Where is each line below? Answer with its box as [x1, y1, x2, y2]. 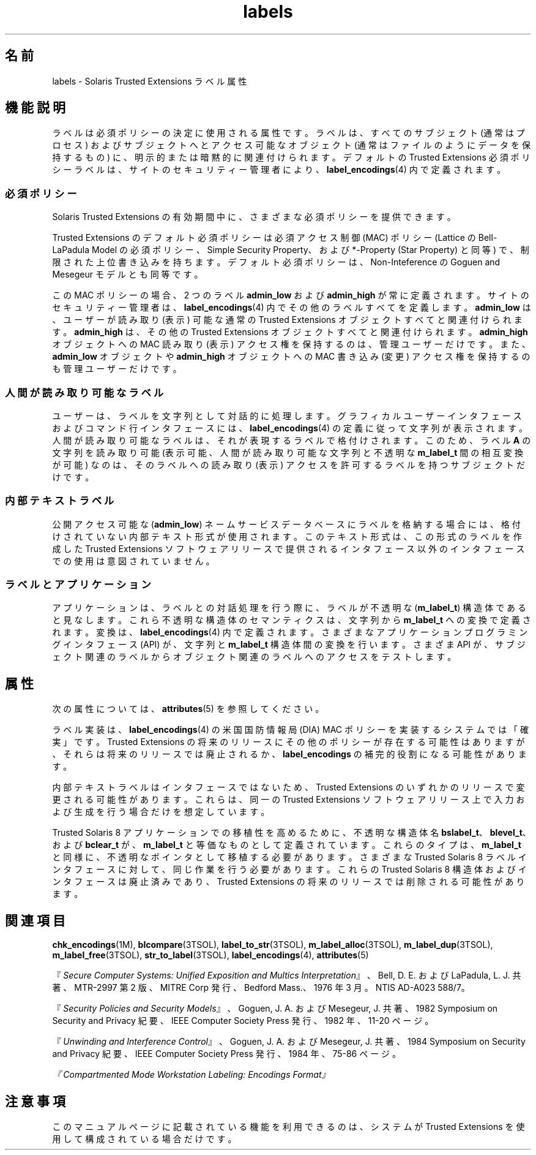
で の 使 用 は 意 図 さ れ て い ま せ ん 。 [52, 555, 215, 566]
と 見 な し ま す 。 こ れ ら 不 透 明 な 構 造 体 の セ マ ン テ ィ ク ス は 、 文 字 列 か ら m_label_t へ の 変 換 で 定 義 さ [52, 615, 531, 626]
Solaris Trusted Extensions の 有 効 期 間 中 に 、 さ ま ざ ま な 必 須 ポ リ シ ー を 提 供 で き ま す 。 [52, 211, 456, 222]
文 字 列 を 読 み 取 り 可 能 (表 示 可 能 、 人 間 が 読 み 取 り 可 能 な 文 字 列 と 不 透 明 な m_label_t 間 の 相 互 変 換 [52, 447, 523, 458]
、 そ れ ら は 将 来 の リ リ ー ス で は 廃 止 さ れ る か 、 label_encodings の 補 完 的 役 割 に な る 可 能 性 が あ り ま [52, 749, 527, 760]
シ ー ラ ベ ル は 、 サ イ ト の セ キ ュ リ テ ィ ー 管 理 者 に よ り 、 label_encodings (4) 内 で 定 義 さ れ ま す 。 [52, 164, 506, 175]
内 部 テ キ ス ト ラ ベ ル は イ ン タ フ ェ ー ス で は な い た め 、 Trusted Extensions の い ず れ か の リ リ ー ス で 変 [52, 782, 525, 793]
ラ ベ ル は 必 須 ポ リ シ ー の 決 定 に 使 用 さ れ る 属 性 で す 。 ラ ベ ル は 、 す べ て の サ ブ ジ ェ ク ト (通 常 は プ [52, 127, 525, 138]
